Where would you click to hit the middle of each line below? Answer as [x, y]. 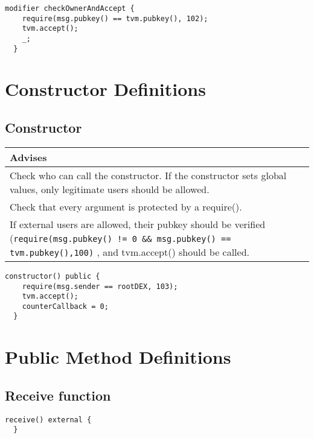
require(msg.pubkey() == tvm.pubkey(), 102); [115, 18]
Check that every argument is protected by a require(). [126, 206]
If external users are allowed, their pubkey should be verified [138, 224]
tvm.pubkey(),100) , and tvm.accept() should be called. [130, 252]
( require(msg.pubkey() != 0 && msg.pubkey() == [120, 238]
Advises [28, 157]
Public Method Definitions [118, 357]
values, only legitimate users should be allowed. [110, 189]
